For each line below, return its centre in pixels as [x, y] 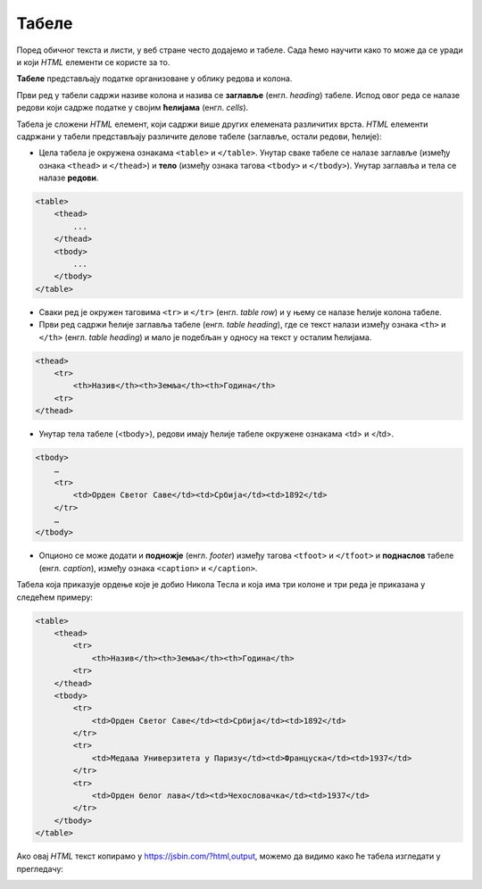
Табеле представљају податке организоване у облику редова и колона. [154, 79]
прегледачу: [40, 868]
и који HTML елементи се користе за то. [93, 62]
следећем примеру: [55, 597]
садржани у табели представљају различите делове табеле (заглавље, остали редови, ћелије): [199, 136]
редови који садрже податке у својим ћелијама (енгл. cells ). [133, 108]
